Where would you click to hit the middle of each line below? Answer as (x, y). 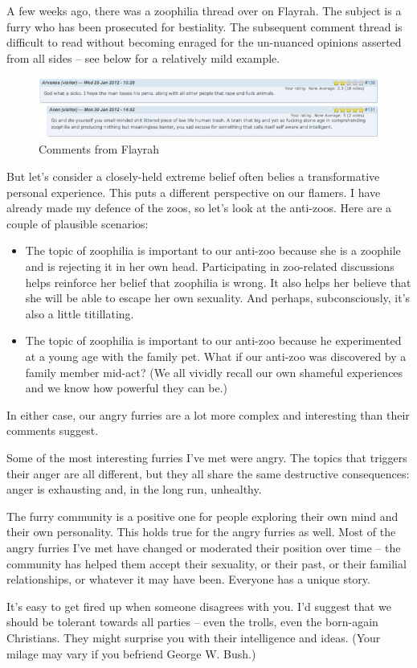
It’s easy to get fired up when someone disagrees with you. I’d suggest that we (199, 606)
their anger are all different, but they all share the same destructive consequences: (208, 473)
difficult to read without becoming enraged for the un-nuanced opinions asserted (204, 42)
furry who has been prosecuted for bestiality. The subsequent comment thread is (204, 26)
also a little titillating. (80, 313)
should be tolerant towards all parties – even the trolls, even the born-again (192, 622)
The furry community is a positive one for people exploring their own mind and (202, 516)
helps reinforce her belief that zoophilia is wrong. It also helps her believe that (218, 282)
